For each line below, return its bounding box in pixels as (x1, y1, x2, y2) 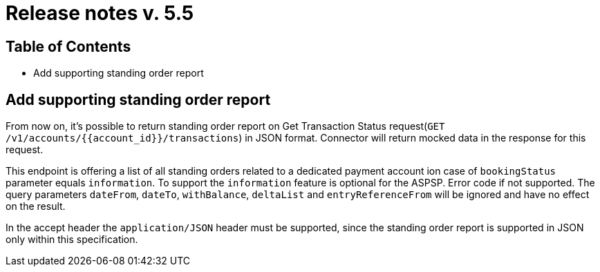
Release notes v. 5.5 (6, 1, 194, 25)
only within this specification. (6, 233, 138, 246)
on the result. (6, 200, 66, 213)
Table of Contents (6, 37, 131, 55)
